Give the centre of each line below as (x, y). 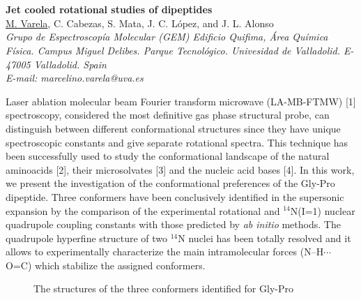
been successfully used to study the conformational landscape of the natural (168, 156)
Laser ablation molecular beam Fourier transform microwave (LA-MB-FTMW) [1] (181, 101)
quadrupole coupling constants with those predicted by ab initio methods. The (173, 224)
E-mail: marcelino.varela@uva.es (75, 78)
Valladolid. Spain (70, 64)
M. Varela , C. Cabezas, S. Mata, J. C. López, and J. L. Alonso (140, 23)
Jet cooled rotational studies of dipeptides (109, 9)
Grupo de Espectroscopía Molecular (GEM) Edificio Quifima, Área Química (167, 37)
